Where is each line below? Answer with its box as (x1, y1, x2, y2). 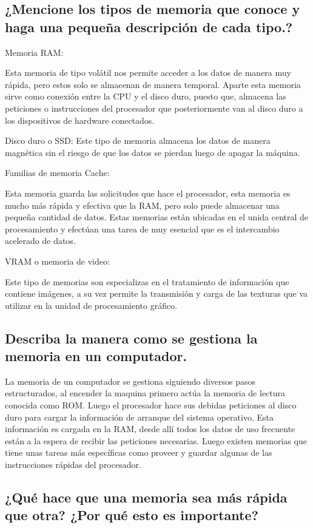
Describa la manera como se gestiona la (5, 328, 258, 347)
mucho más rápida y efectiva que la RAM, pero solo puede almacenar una (5, 198, 280, 211)
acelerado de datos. (5, 234, 76, 247)
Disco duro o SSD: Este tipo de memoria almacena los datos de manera (5, 134, 271, 147)
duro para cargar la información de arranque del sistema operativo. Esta (5, 410, 274, 423)
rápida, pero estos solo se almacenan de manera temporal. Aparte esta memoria (5, 78, 301, 90)
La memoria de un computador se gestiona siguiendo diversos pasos (5, 374, 256, 387)
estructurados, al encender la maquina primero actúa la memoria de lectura (5, 387, 286, 399)
